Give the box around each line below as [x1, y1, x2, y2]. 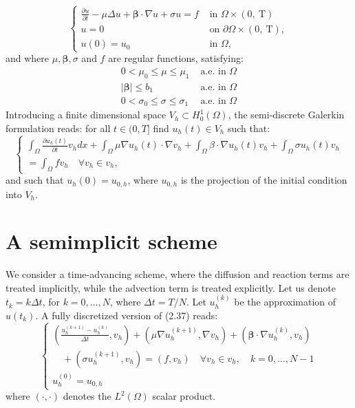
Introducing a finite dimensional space [6, 107, 166, 122]
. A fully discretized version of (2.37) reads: [35, 308, 218, 322]
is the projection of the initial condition [180, 173, 347, 187]
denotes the [63, 389, 111, 403]
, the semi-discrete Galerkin [228, 107, 345, 122]
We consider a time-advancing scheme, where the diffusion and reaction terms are [6, 267, 349, 281]
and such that [6, 173, 64, 187]
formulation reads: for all [6, 120, 111, 135]
